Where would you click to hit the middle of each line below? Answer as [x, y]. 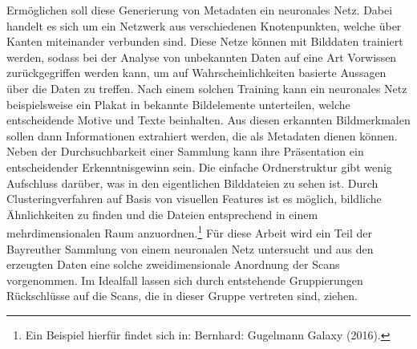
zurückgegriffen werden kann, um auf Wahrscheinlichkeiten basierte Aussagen [196, 73]
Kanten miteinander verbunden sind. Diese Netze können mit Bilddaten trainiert [205, 41]
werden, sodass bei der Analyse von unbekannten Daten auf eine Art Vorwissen [202, 57]
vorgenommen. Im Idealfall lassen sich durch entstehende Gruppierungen [185, 280]
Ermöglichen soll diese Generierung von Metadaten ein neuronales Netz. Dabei [200, 10]
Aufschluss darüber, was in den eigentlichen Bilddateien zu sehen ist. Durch [192, 183]
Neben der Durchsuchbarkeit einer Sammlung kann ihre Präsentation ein [185, 151]
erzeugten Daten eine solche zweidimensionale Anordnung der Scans [173, 264]
